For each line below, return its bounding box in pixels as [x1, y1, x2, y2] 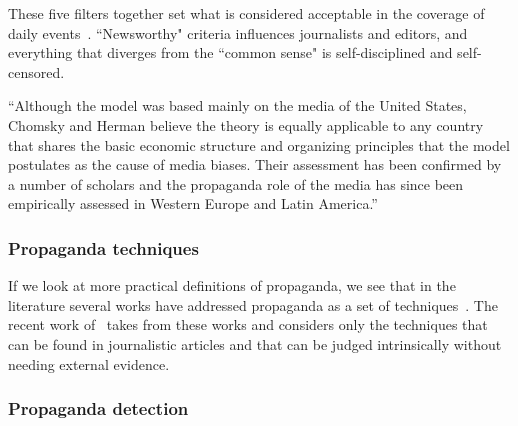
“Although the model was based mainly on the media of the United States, [8, 95, 467, 116]
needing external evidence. [8, 353, 170, 374]
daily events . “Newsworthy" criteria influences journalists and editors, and [8, 22, 468, 43]
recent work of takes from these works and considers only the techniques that [8, 314, 488, 335]
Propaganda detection [8, 396, 189, 421]
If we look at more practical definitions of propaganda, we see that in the [8, 275, 456, 296]
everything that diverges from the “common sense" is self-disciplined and [8, 42, 453, 63]
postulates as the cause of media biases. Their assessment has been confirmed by [8, 154, 502, 175]
